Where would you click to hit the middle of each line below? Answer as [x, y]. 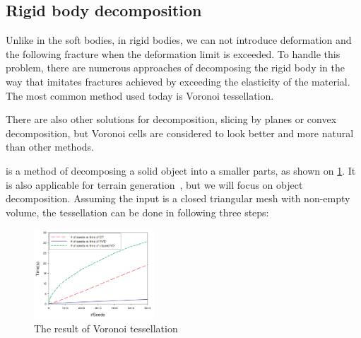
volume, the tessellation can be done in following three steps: [137, 212]
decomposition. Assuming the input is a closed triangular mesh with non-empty [178, 198]
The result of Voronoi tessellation [106, 328]
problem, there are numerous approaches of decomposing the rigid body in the [175, 68]
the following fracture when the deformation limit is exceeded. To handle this [173, 53]
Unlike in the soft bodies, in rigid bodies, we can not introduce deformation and [179, 40]
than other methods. [50, 147]
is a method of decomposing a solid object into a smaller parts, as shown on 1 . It [181, 170]
